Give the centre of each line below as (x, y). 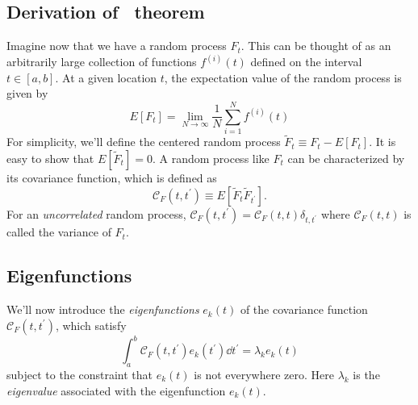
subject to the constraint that (80, 374)
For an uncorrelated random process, (96, 213)
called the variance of (59, 232)
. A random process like (211, 158)
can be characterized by (346, 158)
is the (366, 374)
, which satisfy (91, 325)
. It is (382, 142)
